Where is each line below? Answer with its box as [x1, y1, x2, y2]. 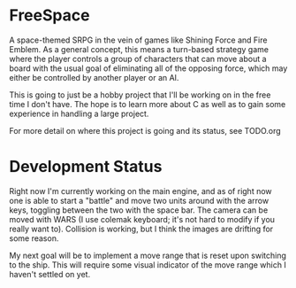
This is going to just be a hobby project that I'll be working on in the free [9, 90, 271, 100]
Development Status [9, 157, 163, 177]
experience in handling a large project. [9, 108, 149, 119]
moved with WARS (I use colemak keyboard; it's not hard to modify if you [9, 214, 276, 224]
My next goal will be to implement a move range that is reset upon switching [9, 250, 287, 261]
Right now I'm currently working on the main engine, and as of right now [9, 185, 272, 196]
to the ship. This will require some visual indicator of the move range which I [9, 259, 287, 270]
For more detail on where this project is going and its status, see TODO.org [9, 125, 281, 136]
